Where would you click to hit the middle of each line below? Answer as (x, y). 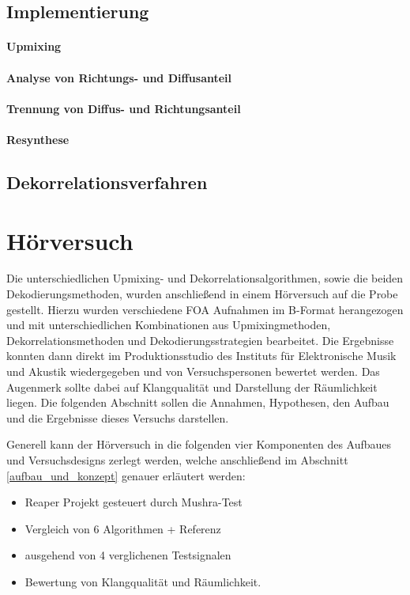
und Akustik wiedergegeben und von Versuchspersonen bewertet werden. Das (193, 371)
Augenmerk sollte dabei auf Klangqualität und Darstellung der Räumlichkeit (192, 387)
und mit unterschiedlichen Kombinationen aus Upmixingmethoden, (169, 325)
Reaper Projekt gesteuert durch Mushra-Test (134, 502)
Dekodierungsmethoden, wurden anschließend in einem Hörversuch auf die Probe (202, 294)
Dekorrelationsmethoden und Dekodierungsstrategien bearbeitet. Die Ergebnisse (200, 340)
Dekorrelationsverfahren (107, 182)
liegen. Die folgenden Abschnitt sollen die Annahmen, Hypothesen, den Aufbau (198, 402)
